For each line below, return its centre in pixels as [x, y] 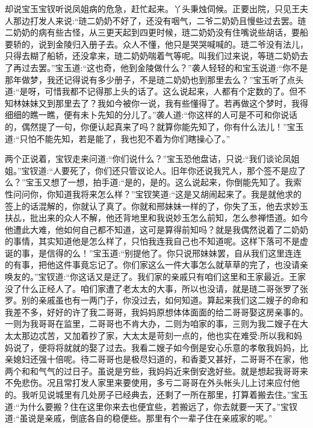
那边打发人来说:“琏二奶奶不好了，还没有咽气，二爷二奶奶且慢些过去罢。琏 [160, 20]
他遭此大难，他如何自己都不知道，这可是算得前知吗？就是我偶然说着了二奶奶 [156, 229]
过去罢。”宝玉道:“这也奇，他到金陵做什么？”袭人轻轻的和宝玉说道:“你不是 [165, 67]
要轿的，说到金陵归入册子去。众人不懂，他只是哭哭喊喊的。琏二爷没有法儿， [156, 44]
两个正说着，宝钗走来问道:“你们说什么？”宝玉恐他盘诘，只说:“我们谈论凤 [148, 159]
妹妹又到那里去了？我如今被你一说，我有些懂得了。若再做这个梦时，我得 [165, 103]
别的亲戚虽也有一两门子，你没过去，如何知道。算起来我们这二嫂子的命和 [165, 300]
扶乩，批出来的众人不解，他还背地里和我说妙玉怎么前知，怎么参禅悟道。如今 [156, 218]
